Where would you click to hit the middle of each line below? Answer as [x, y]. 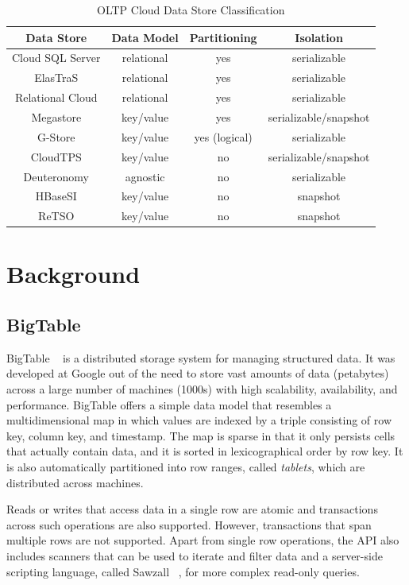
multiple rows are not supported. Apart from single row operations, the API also [203, 540]
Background [73, 274]
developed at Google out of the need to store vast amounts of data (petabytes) [198, 373]
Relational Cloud [56, 97]
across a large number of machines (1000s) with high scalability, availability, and [202, 389]
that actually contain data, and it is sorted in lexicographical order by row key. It [205, 451]
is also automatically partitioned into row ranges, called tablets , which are [186, 467]
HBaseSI [56, 196]
